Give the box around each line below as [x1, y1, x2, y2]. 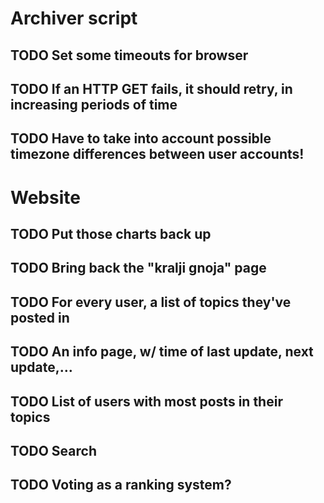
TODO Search [10, 442, 97, 459]
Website [10, 186, 81, 209]
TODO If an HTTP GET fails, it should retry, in [10, 80, 293, 97]
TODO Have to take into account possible [10, 130, 272, 147]
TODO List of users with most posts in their [10, 393, 283, 410]
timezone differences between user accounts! [10, 146, 305, 163]
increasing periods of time [10, 96, 178, 113]
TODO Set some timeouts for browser [10, 47, 249, 64]
